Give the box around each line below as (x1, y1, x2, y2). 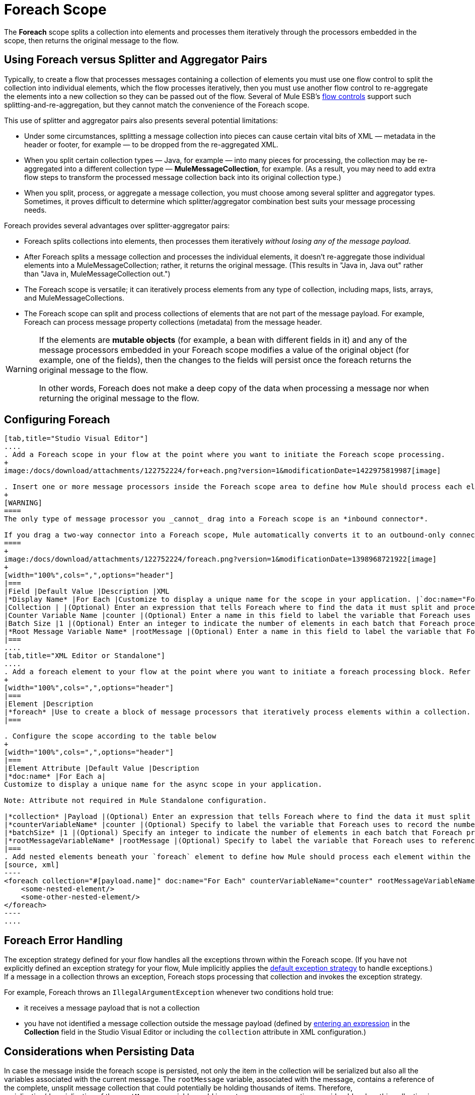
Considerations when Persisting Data (4, 1045, 195, 1058)
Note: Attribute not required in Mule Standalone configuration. (4, 796, 267, 805)
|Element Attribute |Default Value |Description (4, 764, 199, 773)
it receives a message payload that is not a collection (24, 1003, 200, 1013)
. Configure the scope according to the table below (4, 732, 216, 741)
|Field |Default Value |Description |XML (4, 587, 170, 596)
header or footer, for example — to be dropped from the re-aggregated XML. (24, 140, 279, 149)
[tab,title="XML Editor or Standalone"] (4, 652, 166, 660)
